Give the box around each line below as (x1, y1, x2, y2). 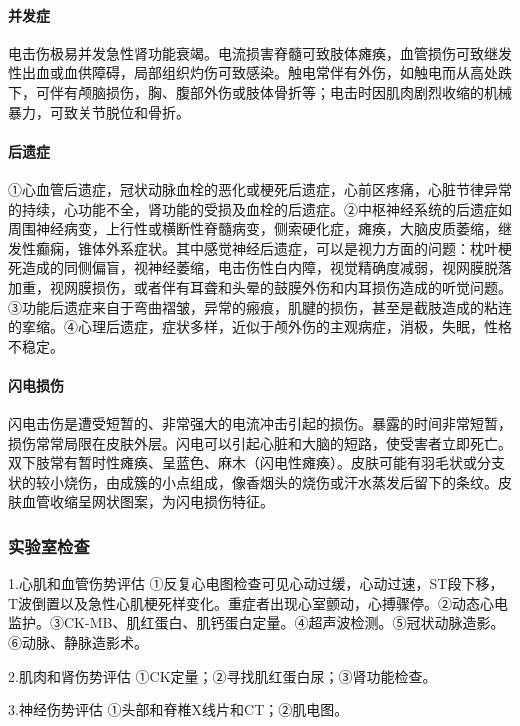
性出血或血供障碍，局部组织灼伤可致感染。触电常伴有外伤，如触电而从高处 (8, 62, 498, 83)
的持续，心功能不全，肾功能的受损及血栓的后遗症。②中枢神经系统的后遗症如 (8, 198, 512, 219)
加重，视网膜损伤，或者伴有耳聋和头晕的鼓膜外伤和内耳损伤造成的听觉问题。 (8, 276, 512, 297)
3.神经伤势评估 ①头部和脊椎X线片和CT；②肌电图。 (8, 699, 349, 720)
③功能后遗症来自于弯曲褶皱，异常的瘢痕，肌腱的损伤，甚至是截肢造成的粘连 (8, 296, 512, 317)
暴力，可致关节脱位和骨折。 (8, 101, 190, 122)
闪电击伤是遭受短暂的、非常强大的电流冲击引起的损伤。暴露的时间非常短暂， (8, 413, 512, 434)
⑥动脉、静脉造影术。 (8, 632, 148, 653)
